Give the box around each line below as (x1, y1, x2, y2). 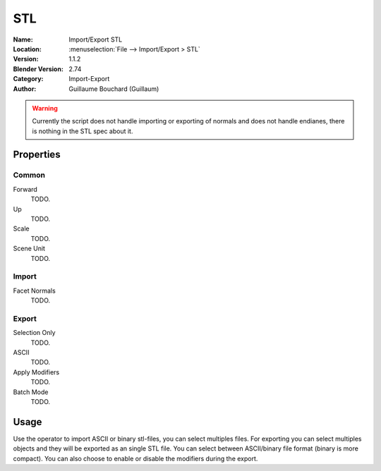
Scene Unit (13, 244, 46, 253)
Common (13, 170, 46, 180)
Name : (13, 35, 33, 44)
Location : (13, 44, 42, 53)
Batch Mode (13, 388, 49, 396)
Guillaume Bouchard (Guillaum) (68, 85, 159, 93)
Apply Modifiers (13, 367, 60, 377)
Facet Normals (13, 286, 56, 295)
